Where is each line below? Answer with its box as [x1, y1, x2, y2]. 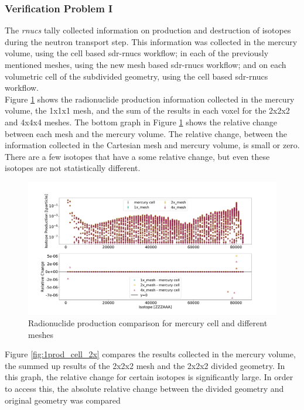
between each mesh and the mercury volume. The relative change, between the [5, 127, 287, 139]
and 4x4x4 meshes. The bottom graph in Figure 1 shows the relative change [5, 115, 277, 128]
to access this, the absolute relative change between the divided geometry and [5, 382, 284, 394]
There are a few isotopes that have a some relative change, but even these [5, 150, 270, 162]
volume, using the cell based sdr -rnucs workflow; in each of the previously [5, 47, 269, 59]
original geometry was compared [5, 394, 121, 406]
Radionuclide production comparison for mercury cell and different [28, 317, 268, 329]
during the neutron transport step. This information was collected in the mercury [5, 35, 298, 47]
